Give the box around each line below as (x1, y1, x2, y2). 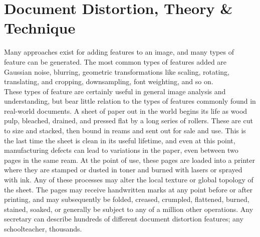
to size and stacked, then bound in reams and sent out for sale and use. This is (4, 125, 246, 136)
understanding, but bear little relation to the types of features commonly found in (4, 96, 256, 106)
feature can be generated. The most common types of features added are (4, 56, 227, 67)
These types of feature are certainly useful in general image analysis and (4, 86, 226, 96)
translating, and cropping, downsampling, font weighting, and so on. (4, 76, 213, 87)
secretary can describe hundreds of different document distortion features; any (4, 213, 243, 224)
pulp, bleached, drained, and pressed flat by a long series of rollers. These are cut (4, 115, 253, 126)
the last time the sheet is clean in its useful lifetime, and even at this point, (4, 135, 235, 145)
